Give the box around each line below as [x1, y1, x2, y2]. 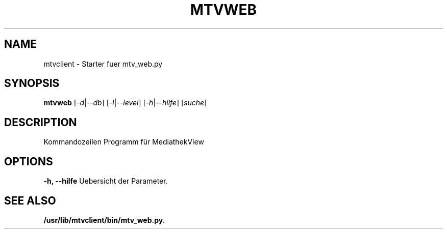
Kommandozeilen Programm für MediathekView [43, 137, 204, 147]
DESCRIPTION [4, 115, 77, 129]
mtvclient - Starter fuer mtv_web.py [43, 59, 163, 68]
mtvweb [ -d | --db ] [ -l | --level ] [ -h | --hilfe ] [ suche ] [43, 98, 207, 107]
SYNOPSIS [4, 77, 60, 90]
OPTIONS [4, 155, 53, 168]
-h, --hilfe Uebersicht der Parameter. [43, 177, 168, 186]
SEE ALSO [4, 194, 56, 207]
